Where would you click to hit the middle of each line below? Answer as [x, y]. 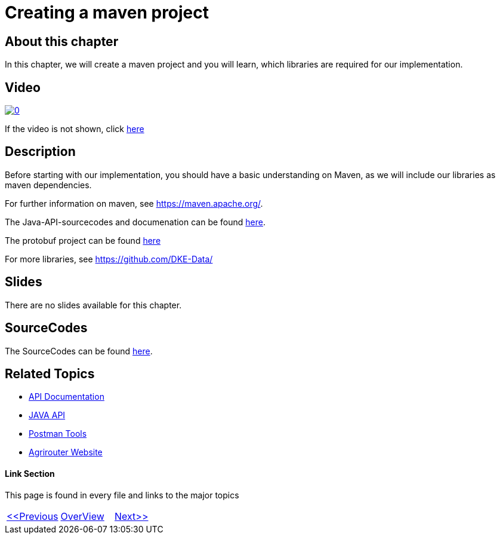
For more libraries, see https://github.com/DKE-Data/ [109, 259]
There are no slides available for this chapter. [93, 305]
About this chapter [62, 41]
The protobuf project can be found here [83, 240]
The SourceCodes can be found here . [79, 351]
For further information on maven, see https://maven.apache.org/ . [134, 203]
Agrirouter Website [66, 452]
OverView [82, 516]
